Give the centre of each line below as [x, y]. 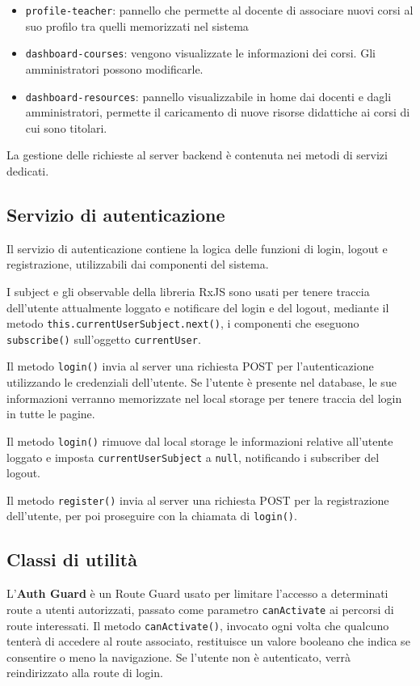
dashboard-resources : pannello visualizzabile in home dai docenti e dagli [208, 96]
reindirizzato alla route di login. [85, 673]
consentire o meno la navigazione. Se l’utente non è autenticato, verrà [179, 656]
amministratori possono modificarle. [114, 68]
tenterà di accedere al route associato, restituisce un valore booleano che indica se [208, 641]
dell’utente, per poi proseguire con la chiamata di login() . [152, 516]
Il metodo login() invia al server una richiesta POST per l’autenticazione [190, 366]
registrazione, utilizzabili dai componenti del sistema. [138, 264]
